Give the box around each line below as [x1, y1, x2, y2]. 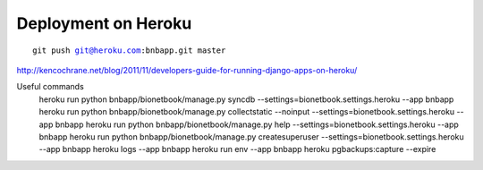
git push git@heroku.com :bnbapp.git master [32, 45, 226, 55]
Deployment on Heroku [16, 13, 192, 33]
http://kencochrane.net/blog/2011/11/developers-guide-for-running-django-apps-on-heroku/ [16, 64, 358, 75]
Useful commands [16, 81, 84, 92]
